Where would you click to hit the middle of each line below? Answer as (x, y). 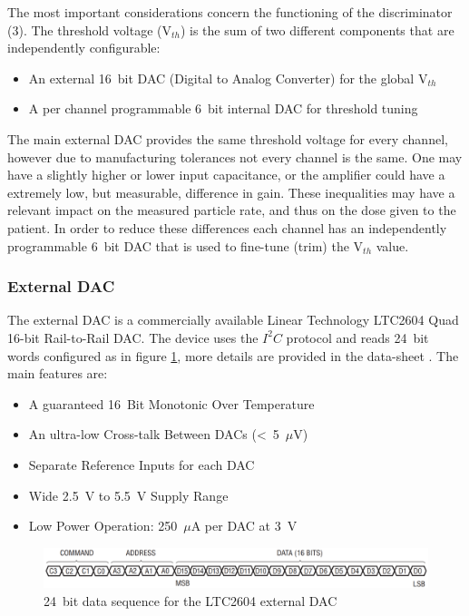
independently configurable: (84, 48)
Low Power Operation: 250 (103, 526)
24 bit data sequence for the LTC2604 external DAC (191, 601)
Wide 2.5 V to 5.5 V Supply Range (128, 495)
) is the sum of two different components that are (317, 29)
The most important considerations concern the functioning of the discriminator (230, 12)
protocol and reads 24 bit (357, 337)
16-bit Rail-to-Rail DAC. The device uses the (133, 337)
